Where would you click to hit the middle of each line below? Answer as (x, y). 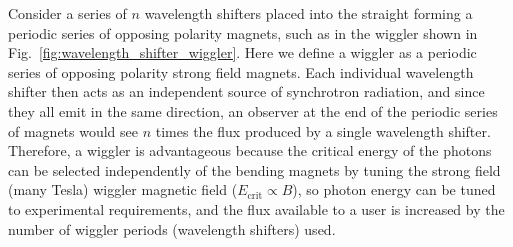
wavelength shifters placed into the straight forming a (308, 13)
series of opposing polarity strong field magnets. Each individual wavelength (241, 71)
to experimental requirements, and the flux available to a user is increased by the (256, 208)
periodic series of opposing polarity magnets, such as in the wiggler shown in (243, 32)
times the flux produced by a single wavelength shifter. (323, 130)
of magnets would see (73, 130)
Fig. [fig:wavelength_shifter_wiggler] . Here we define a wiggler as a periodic (242, 52)
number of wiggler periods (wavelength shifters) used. (172, 228)
